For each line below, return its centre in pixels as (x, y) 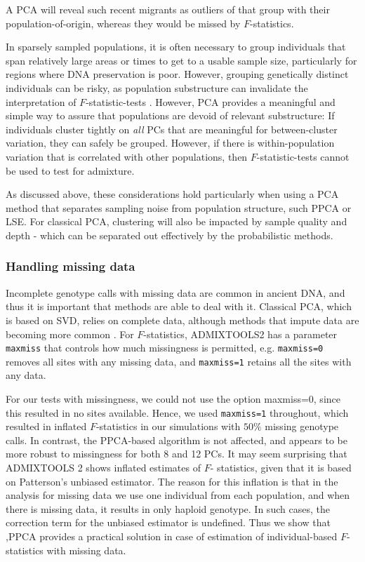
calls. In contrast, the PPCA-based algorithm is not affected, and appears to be (177, 440)
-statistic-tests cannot (303, 156)
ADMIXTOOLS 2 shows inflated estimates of (103, 468)
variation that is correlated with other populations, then (127, 156)
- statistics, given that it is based (281, 468)
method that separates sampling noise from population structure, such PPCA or (179, 207)
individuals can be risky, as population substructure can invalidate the (157, 87)
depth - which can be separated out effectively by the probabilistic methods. (170, 235)
